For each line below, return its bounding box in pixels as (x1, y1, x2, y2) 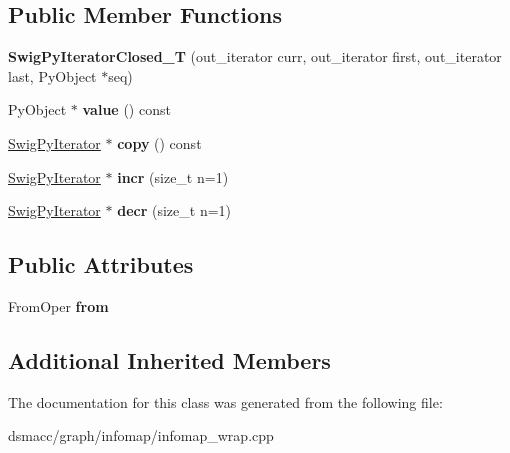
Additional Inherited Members (8, 344, 331, 375)
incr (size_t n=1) (117, 166, 229, 187)
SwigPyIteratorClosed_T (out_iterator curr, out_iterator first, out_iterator (8, 46, 502, 67)
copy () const (117, 132, 202, 153)
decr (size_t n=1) (117, 200, 232, 221)
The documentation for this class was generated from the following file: (8, 391, 443, 412)
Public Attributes (8, 249, 194, 280)
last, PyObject (8, 65, 97, 86)
